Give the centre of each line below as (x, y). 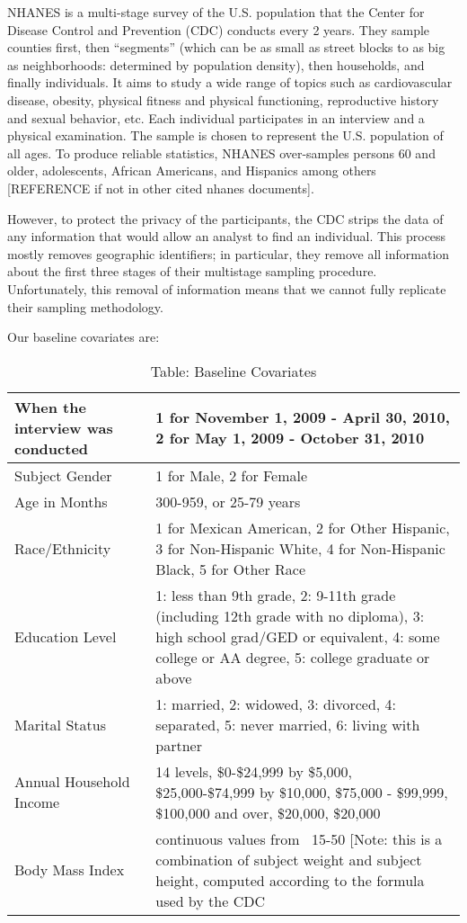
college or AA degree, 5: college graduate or (293, 657)
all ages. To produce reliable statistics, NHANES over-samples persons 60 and (221, 152)
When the (50, 407)
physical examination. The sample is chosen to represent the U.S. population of (225, 135)
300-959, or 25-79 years (228, 501)
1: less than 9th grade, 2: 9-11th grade (276, 595)
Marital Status (60, 724)
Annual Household (72, 782)
